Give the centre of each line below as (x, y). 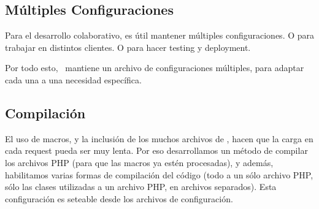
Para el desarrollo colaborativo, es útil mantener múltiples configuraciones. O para (160, 35)
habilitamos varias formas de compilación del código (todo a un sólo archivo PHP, (159, 174)
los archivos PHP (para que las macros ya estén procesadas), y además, (139, 162)
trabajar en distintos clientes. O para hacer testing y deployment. (128, 47)
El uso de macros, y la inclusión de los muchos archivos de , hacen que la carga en (159, 138)
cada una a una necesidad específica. (73, 79)
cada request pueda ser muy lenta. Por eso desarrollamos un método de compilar (156, 150)
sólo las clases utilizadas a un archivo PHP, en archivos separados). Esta (141, 187)
